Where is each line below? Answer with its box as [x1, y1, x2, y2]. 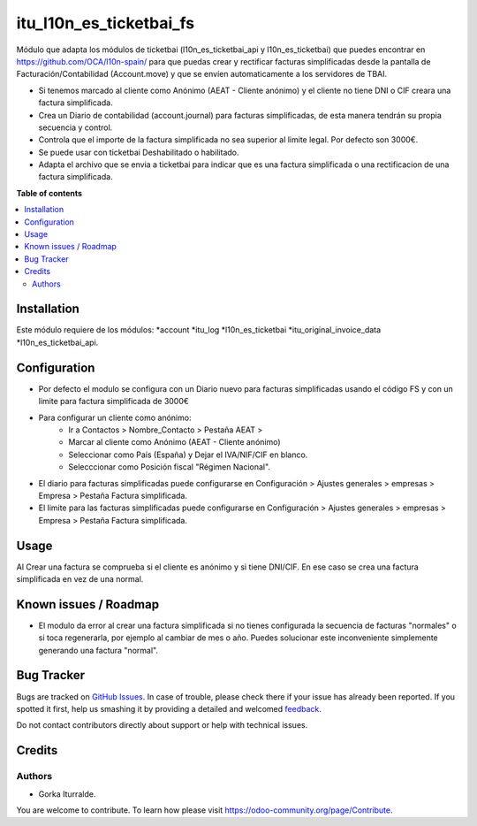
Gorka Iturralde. [38, 788, 96, 799]
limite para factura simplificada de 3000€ [38, 396, 189, 407]
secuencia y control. [38, 122, 113, 133]
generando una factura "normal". [38, 645, 159, 655]
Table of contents [16, 187, 83, 198]
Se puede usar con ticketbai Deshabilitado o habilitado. [38, 147, 239, 157]
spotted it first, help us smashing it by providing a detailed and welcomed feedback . [16, 703, 322, 714]
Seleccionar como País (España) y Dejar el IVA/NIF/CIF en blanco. [68, 449, 308, 460]
